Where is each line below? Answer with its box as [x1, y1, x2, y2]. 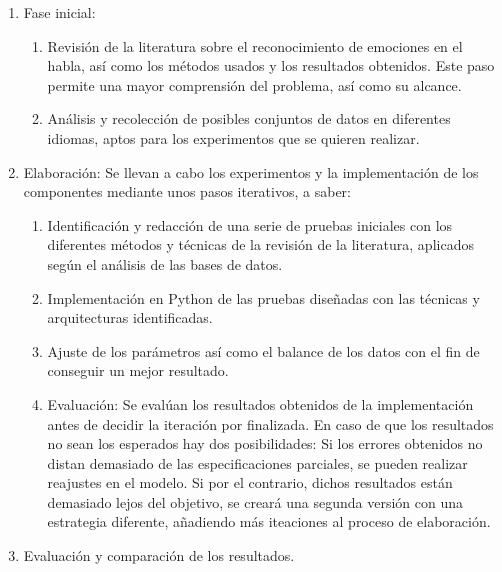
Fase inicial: [23, 2, 96, 22]
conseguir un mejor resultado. [47, 360, 229, 381]
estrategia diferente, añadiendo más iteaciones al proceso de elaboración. [47, 511, 491, 532]
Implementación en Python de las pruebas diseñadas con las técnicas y [47, 287, 480, 308]
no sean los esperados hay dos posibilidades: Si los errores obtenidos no [47, 433, 483, 454]
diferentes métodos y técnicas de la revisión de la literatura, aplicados [47, 234, 474, 255]
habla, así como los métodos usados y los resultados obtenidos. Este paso [47, 55, 495, 76]
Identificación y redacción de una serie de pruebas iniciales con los [47, 214, 453, 235]
